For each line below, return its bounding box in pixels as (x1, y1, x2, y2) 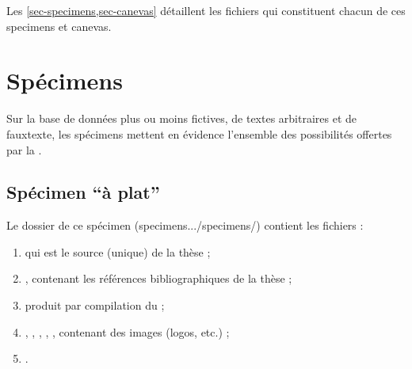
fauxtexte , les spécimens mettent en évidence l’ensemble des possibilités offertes (6, 125, 392, 142)
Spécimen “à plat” (6, 180, 160, 204)
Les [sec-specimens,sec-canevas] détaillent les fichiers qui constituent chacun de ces (6, 2, 406, 18)
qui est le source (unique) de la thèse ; (25, 243, 211, 260)
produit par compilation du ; (25, 297, 165, 314)
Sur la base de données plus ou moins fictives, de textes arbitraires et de (6, 110, 357, 127)
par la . (6, 141, 42, 158)
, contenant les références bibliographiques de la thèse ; (25, 270, 292, 287)
